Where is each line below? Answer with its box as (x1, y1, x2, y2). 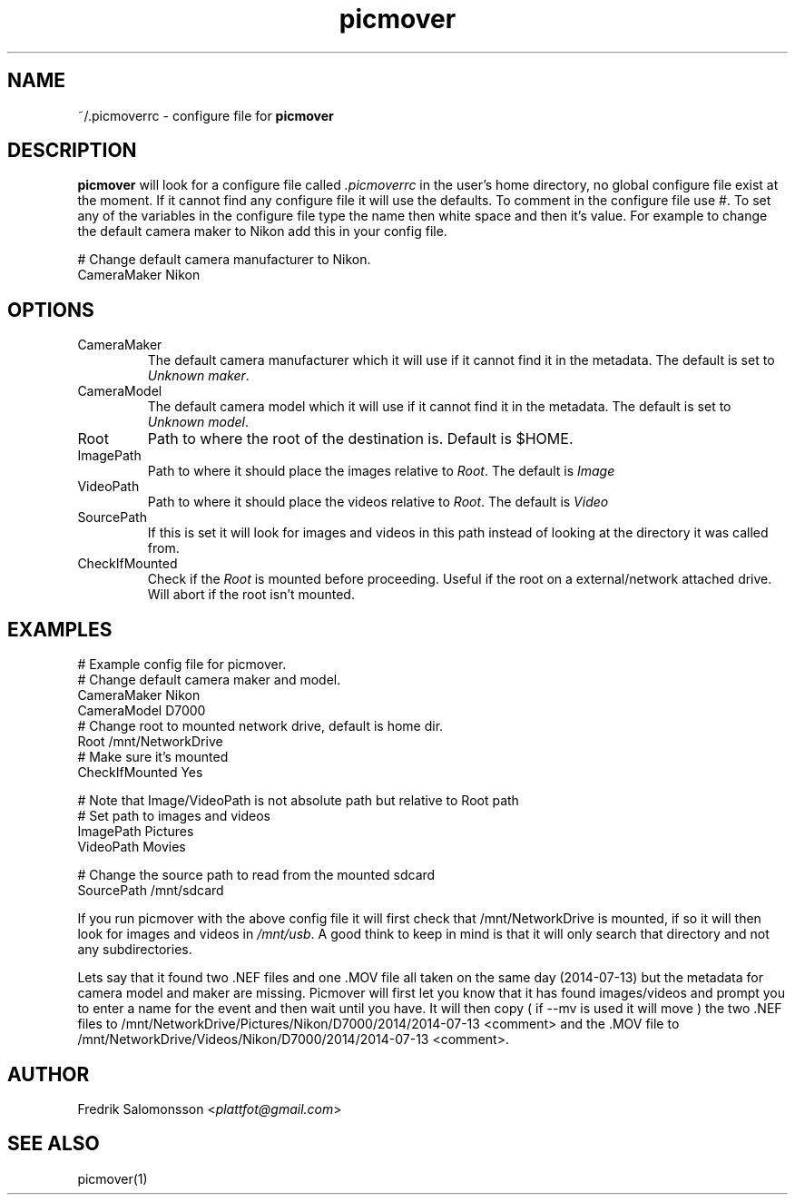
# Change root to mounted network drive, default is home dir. (77, 718, 444, 734)
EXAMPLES (7, 617, 113, 641)
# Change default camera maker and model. (77, 672, 341, 688)
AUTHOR (7, 1062, 90, 1086)
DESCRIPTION (7, 139, 137, 163)
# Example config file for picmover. (77, 656, 287, 673)
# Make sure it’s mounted (77, 749, 229, 765)
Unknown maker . (147, 368, 250, 384)
